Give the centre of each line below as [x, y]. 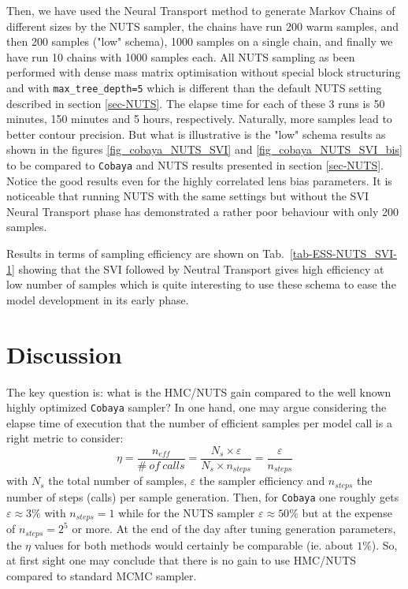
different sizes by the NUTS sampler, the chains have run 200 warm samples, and [202, 26]
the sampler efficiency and [262, 481]
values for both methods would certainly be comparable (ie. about [194, 544]
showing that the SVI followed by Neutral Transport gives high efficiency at [201, 268]
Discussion [64, 354]
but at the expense [347, 512]
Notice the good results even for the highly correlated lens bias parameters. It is [199, 180]
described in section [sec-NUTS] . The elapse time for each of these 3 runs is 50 [196, 103]
